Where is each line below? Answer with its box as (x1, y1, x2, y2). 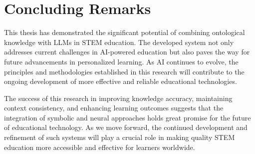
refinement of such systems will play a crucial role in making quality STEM (4, 132, 235, 142)
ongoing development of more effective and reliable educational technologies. (4, 76, 237, 86)
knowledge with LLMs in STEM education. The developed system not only (4, 36, 234, 47)
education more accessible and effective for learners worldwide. (4, 141, 195, 152)
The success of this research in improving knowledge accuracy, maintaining (4, 92, 233, 103)
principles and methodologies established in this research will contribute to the (4, 66, 245, 76)
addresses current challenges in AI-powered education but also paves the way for (4, 46, 250, 57)
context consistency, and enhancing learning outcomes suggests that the (4, 102, 224, 113)
